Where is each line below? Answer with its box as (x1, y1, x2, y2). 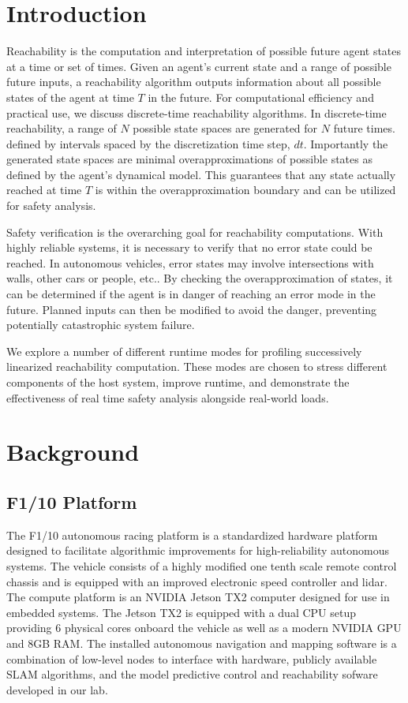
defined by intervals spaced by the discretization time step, (6, 135, 290, 151)
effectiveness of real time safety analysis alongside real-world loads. (6, 389, 329, 406)
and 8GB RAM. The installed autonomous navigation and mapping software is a (6, 634, 397, 651)
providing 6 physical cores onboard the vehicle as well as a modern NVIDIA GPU (6, 619, 402, 636)
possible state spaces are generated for (133, 120, 318, 136)
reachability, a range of (6, 120, 117, 136)
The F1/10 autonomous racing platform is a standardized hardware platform (6, 526, 378, 543)
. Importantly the (303, 135, 388, 151)
